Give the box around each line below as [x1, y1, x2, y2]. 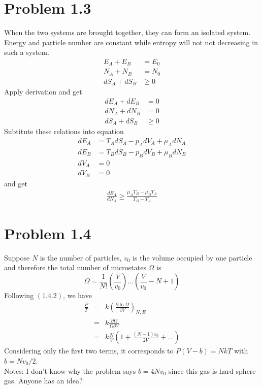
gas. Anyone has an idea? [4, 375, 83, 386]
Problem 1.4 [4, 222, 91, 243]
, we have [63, 290, 92, 301]
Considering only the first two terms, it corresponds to [4, 345, 174, 356]
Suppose [4, 252, 30, 263]
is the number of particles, [40, 252, 122, 263]
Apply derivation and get [4, 86, 82, 97]
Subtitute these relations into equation [4, 126, 124, 137]
